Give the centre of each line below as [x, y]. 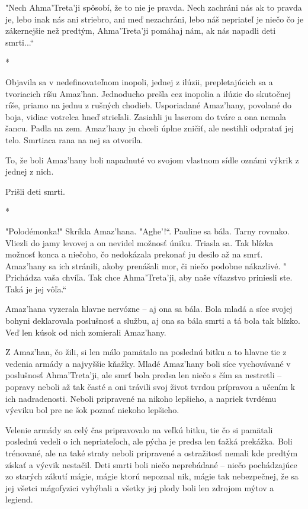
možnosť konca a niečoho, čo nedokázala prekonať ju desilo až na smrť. [134, 254]
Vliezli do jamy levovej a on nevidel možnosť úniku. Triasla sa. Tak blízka [139, 242]
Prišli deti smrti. [35, 191]
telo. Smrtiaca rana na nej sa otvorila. [74, 139]
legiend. [19, 499]
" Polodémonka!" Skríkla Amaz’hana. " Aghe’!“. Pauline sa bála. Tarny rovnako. [147, 231]
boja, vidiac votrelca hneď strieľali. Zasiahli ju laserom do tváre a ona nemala [146, 116]
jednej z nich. [30, 171]
